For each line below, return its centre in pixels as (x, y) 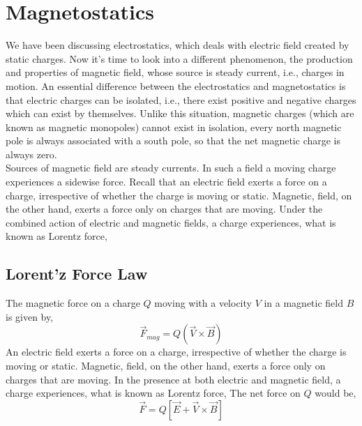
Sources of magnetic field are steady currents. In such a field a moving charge (171, 168)
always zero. (31, 154)
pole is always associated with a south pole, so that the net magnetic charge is (173, 140)
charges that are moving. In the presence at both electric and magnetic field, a (173, 379)
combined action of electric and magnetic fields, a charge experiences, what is (171, 222)
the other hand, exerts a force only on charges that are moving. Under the (164, 209)
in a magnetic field (304, 303)
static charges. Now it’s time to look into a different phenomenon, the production (179, 58)
